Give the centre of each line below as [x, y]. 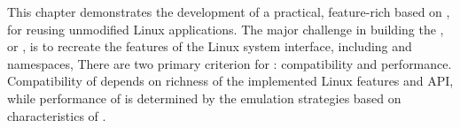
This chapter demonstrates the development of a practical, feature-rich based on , [229, 11]
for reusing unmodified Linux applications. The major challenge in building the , [226, 29]
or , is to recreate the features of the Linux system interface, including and [210, 46]
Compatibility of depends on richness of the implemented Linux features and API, [230, 81]
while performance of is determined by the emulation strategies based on [204, 98]
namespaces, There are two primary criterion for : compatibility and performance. [230, 63]
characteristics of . [57, 115]
